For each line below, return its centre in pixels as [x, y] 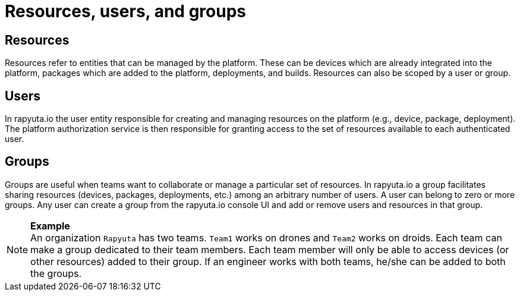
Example [50, 226]
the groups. [56, 273]
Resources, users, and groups [125, 11]
